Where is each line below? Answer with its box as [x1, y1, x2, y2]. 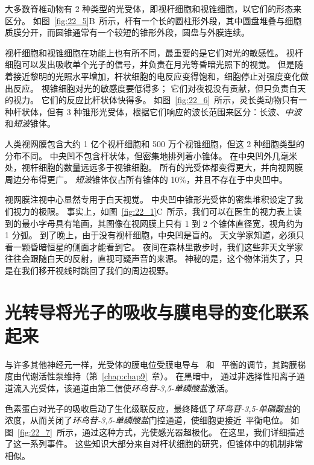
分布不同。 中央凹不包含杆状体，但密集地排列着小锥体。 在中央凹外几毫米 [5, 149, 298, 162]
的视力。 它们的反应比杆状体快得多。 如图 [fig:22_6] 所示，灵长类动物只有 [5, 93, 299, 106]
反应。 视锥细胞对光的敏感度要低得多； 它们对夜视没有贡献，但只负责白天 [13, 81, 306, 94]
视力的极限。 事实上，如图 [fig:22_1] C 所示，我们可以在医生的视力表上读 [13, 204, 302, 217]
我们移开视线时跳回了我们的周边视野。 [21, 264, 174, 276]
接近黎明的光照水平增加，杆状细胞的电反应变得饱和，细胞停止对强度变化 [13, 69, 300, 82]
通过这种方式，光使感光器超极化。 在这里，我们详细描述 [81, 425, 304, 438]
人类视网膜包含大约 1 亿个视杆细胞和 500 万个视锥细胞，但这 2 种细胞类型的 [5, 137, 304, 150]
